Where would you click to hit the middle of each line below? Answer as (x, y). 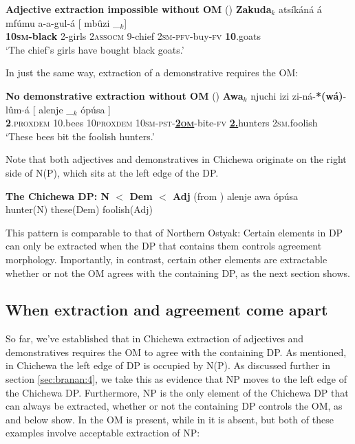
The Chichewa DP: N (58, 196)
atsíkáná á (300, 9)
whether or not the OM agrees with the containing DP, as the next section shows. (178, 273)
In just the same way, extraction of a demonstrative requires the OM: (152, 73)
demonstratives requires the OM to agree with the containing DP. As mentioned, (176, 352)
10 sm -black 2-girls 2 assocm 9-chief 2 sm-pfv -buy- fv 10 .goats (133, 36)
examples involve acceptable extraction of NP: (103, 433)
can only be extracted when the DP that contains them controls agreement (164, 246)
